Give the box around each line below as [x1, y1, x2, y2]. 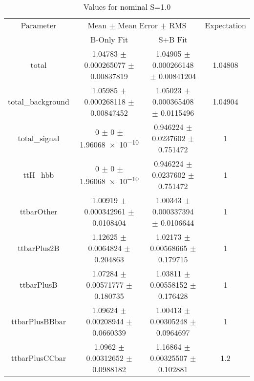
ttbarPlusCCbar [11, 352, 66, 363]
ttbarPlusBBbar [11, 316, 66, 327]
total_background [8, 96, 69, 107]
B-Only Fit [90, 34, 128, 45]
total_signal [18, 132, 60, 144]
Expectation [205, 20, 246, 31]
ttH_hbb [23, 169, 54, 180]
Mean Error [118, 20, 158, 31]
